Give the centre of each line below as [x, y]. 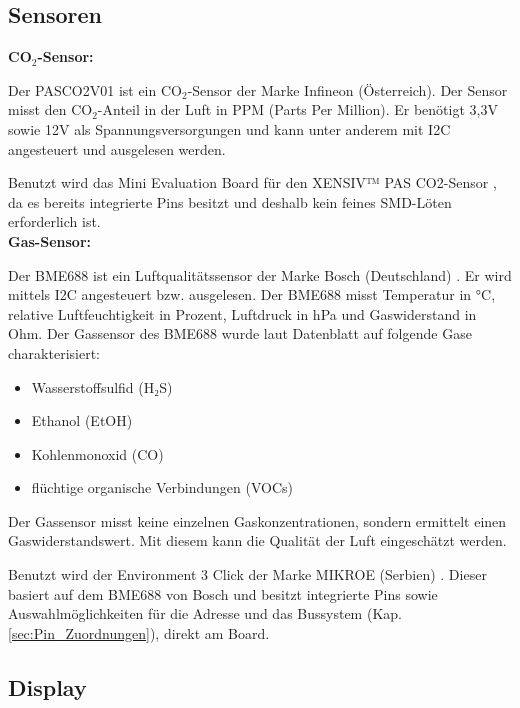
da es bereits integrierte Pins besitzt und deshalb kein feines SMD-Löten [230, 201]
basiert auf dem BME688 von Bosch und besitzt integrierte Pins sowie [223, 593]
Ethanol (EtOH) [82, 420]
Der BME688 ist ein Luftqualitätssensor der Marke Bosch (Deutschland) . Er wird [260, 274]
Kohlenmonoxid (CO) [97, 453]
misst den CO [50, 109]
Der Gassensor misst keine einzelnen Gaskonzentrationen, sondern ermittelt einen [257, 520]
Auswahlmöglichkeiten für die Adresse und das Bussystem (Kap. [205, 613]
